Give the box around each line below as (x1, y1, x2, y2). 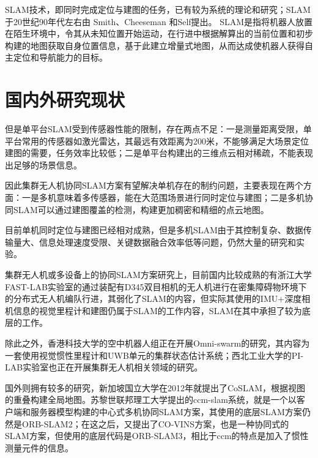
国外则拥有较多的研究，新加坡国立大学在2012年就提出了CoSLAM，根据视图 (5, 381, 305, 394)
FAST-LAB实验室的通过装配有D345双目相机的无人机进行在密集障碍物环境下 (5, 280, 307, 293)
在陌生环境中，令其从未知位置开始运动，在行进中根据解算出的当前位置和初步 (5, 27, 313, 40)
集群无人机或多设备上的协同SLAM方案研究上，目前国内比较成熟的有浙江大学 (5, 268, 312, 281)
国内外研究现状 (5, 87, 125, 112)
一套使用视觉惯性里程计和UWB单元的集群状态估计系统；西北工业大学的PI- (5, 348, 304, 361)
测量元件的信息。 (5, 441, 73, 454)
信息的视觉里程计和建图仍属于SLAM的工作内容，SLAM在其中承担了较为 (13, 304, 302, 317)
